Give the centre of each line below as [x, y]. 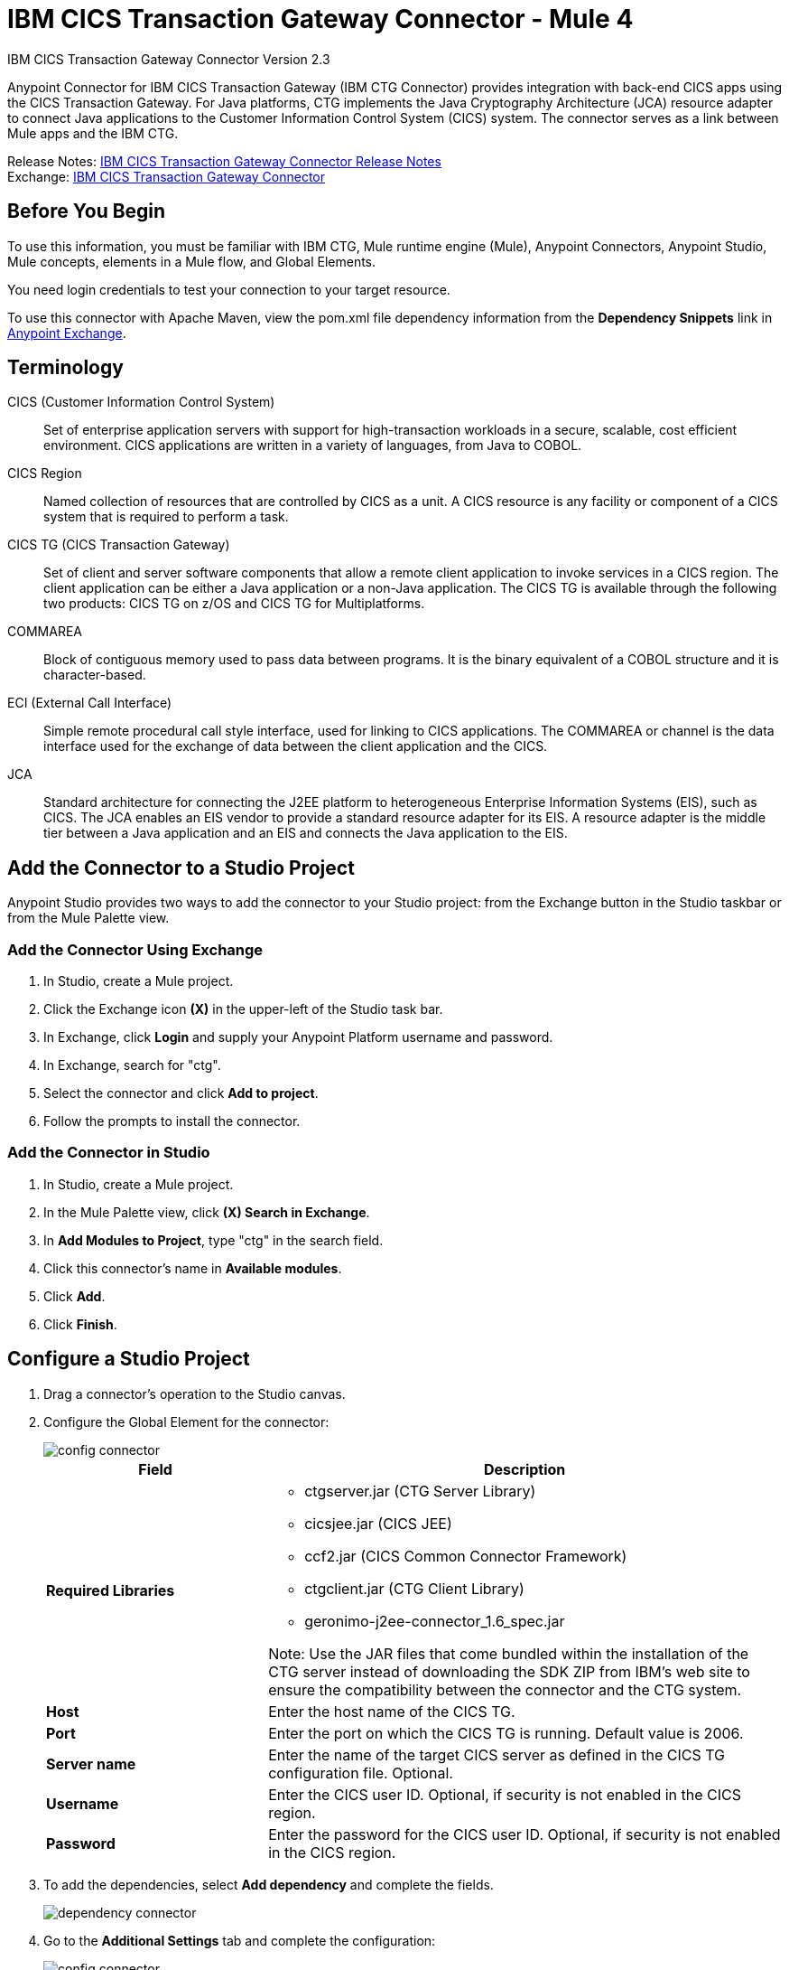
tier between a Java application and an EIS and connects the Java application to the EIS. [306, 833]
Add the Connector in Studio [109, 1153]
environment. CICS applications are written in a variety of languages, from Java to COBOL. [313, 446]
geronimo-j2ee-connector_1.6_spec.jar [435, 1621]
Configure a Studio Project [129, 1359]
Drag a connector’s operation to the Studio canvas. [195, 1393]
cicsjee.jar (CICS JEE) [378, 1523]
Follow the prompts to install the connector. [172, 1121]
